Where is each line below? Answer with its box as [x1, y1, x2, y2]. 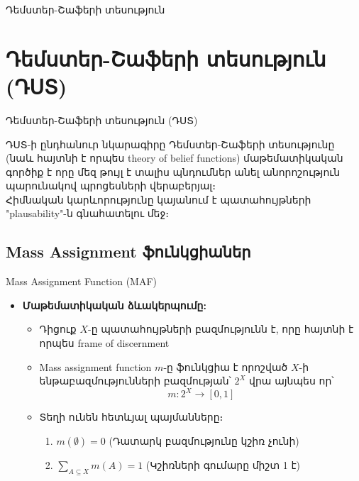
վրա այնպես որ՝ [249, 373, 334, 388]
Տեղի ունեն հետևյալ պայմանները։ [39, 409, 223, 424]
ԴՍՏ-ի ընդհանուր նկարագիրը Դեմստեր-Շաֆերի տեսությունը [6, 136, 335, 151]
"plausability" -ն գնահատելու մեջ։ [6, 206, 170, 221]
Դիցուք [39, 321, 77, 336]
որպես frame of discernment [39, 336, 170, 350]
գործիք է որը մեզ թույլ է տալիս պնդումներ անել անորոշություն [6, 164, 341, 179]
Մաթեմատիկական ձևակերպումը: [22, 297, 206, 312]
